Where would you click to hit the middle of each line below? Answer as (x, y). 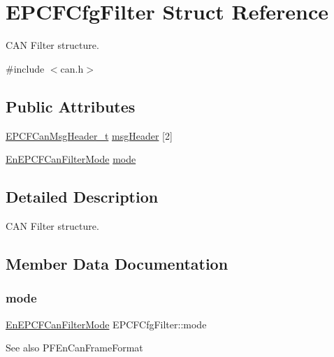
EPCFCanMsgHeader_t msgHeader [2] (89, 135)
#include (25, 68)
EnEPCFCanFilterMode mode (71, 159)
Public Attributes (71, 106)
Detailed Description (82, 197)
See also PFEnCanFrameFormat (74, 348)
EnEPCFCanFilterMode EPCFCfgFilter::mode (106, 324)
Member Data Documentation (117, 263)
